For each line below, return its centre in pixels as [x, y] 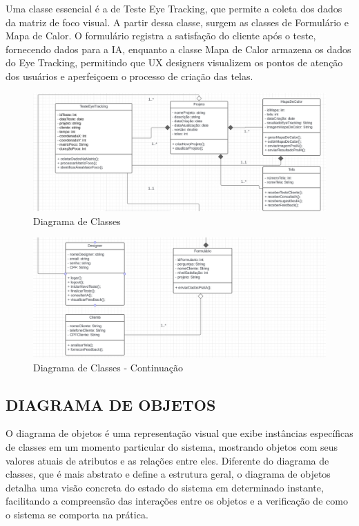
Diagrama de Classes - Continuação [108, 367]
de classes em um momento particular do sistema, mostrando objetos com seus [172, 447]
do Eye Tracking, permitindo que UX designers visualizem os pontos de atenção [174, 62]
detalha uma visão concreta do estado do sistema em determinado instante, [165, 487]
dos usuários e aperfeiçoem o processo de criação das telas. [129, 76]
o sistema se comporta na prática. [77, 515]
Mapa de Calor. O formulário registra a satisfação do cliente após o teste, [161, 36]
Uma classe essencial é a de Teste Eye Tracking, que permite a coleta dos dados [174, 8]
